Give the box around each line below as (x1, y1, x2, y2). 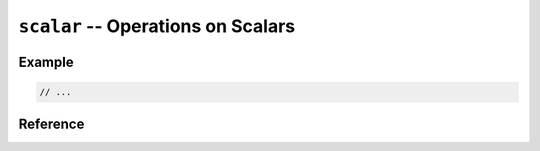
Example (18, 53, 74, 70)
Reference (18, 115, 85, 132)
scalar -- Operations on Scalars (18, 15, 296, 37)
